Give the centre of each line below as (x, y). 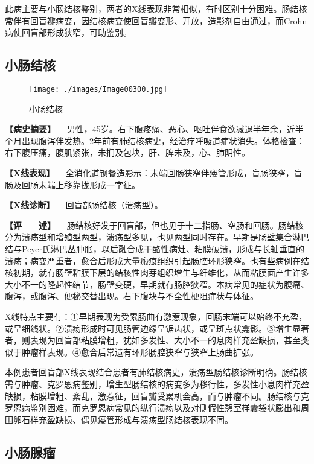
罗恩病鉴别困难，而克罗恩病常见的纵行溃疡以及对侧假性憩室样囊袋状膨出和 (153, 408)
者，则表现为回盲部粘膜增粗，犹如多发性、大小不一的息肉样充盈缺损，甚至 (153, 340)
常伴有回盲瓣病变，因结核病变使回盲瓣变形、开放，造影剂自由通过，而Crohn (156, 20)
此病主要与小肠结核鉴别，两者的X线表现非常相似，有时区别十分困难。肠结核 (156, 8)
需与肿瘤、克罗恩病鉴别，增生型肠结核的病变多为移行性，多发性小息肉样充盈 (157, 383)
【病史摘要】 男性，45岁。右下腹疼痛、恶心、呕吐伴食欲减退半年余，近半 (154, 129)
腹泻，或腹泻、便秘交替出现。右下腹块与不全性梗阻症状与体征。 (132, 296)
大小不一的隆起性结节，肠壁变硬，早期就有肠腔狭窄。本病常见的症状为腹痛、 (157, 284)
